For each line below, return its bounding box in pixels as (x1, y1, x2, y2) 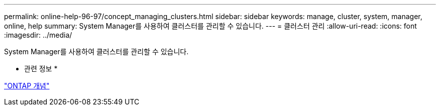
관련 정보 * (24, 64, 58, 73)
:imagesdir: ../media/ (4, 31, 72, 39)
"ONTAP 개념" (4, 81, 50, 90)
